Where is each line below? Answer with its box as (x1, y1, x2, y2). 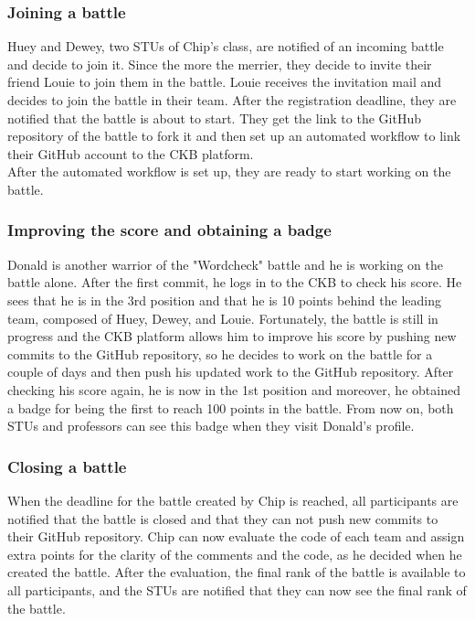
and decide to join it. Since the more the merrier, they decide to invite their (7, 54, 432, 73)
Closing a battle (7, 455, 127, 477)
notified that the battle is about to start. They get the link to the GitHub (7, 108, 421, 127)
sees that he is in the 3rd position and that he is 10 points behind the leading (7, 290, 441, 309)
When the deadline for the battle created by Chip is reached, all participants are (7, 490, 459, 509)
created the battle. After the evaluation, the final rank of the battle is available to (7, 562, 466, 582)
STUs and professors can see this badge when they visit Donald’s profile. (7, 416, 415, 435)
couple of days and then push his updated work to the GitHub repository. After (7, 362, 454, 381)
